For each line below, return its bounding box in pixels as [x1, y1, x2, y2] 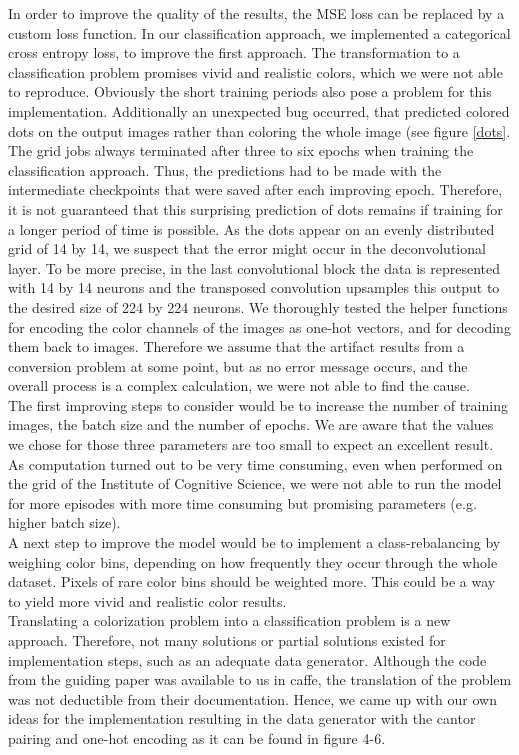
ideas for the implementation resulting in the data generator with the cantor [8, 708, 476, 729]
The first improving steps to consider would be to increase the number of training [8, 394, 508, 415]
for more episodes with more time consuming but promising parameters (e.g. [8, 492, 477, 513]
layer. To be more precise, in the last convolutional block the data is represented [8, 257, 501, 278]
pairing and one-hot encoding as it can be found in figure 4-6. [8, 727, 386, 748]
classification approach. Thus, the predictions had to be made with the [8, 159, 442, 180]
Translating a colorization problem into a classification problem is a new [8, 610, 451, 631]
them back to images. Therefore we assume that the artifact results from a [8, 336, 465, 357]
